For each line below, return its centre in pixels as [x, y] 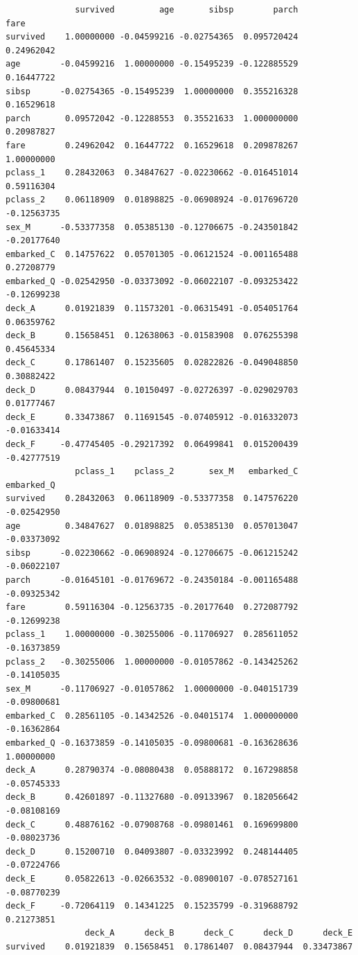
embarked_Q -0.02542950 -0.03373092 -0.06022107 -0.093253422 [152, 281]
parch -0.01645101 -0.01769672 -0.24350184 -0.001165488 [152, 580]
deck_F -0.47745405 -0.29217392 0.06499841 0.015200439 [152, 444]
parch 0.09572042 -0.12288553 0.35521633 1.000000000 [152, 118]
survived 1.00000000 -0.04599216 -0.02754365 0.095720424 [152, 37]
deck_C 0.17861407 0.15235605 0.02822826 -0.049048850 [152, 363]
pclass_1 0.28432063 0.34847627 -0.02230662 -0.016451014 [152, 173]
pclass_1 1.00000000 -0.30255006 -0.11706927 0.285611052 [152, 634]
